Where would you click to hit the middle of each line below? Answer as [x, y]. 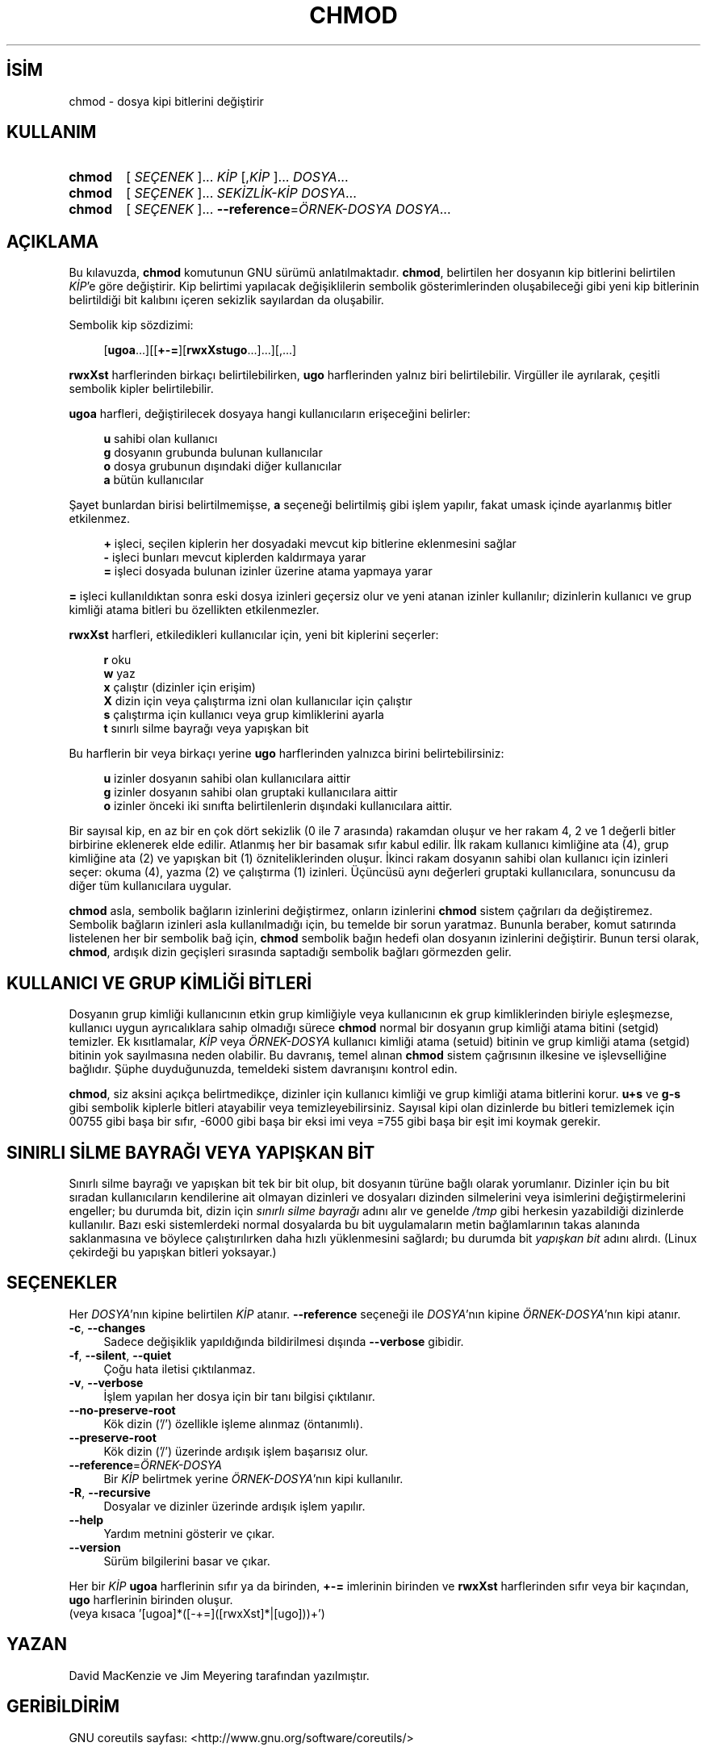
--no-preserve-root [122, 1410]
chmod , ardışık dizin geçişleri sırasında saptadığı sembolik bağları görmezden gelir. [290, 952]
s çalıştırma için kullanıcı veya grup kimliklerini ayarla [244, 715]
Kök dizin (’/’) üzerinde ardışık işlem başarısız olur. [236, 1451]
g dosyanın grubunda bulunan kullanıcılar [213, 453]
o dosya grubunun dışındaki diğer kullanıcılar [223, 466]
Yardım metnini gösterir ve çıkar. [189, 1533]
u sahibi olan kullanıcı [161, 439]
